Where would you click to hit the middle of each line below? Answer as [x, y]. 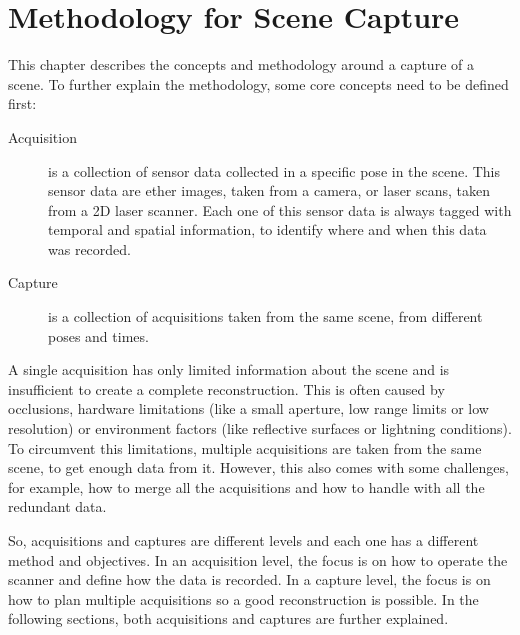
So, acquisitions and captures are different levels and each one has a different [243, 540]
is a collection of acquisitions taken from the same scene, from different [265, 316]
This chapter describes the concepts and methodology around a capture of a [241, 64]
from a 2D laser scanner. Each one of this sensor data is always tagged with [280, 209]
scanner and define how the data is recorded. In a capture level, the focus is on [249, 579]
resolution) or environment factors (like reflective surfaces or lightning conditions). [260, 428]
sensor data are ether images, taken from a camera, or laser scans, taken [269, 190]
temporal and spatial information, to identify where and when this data [267, 229]
